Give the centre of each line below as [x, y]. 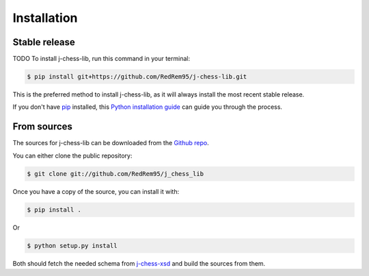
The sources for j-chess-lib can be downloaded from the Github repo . [111, 143]
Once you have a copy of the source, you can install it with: [96, 191]
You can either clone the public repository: [72, 155]
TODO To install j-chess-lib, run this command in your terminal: [101, 59]
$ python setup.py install [72, 246]
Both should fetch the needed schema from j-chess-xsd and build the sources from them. [139, 263]
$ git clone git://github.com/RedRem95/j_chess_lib [115, 174]
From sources [43, 127]
